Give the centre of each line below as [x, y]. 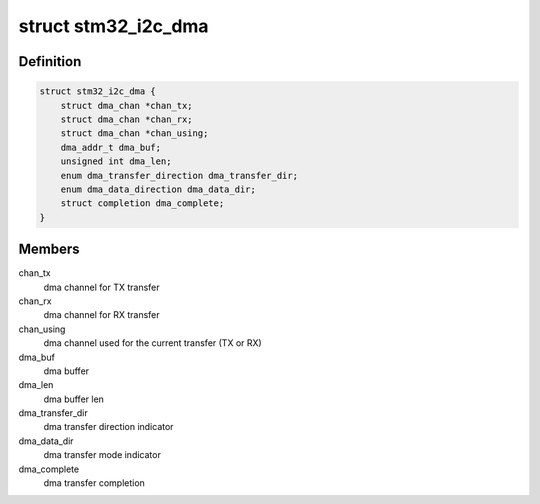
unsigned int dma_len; [116, 161]
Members [49, 249]
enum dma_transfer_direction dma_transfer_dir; [179, 175]
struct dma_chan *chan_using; [134, 133]
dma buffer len [74, 399]
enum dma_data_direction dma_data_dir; [158, 189]
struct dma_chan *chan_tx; [127, 105]
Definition [50, 61]
